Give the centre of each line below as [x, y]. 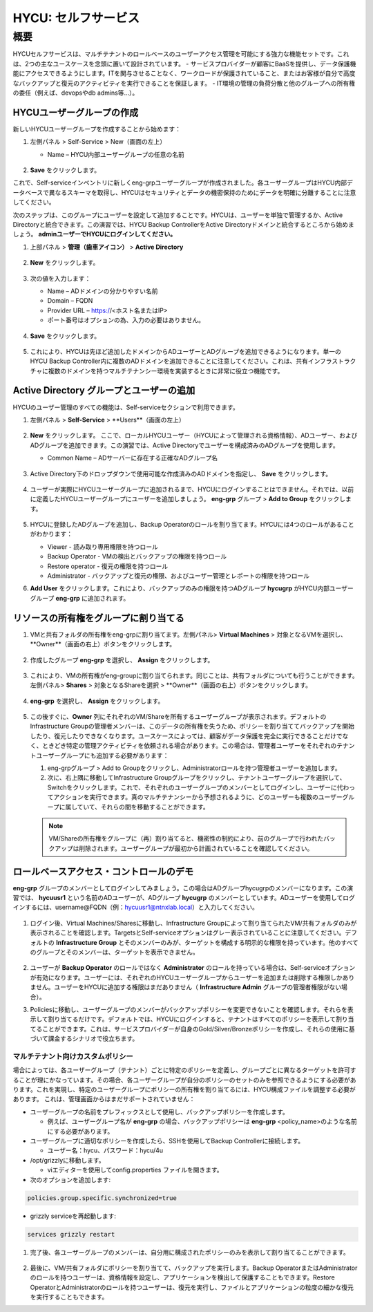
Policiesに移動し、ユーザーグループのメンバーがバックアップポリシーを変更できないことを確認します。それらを [189, 1009]
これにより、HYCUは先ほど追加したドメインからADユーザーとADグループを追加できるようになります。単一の [185, 351]
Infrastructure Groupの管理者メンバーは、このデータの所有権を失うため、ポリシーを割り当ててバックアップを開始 [192, 727]
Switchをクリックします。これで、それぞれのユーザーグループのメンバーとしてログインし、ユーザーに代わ [198, 787]
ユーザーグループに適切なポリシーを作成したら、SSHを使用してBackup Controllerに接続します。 [167, 1141]
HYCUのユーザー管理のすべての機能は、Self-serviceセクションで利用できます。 [126, 407]
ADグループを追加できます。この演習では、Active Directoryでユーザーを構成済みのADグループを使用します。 [184, 445]
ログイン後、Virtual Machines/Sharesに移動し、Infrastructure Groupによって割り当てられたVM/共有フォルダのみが [193, 923]
